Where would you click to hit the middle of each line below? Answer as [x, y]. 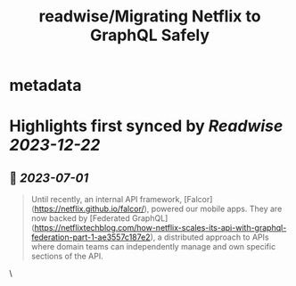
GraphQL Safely [150, 35]
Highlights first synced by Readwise [146, 126]
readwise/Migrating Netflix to [150, 16]
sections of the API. [67, 257]
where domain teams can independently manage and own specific [153, 247]
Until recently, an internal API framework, [107, 200]
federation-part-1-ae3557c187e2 [90, 237]
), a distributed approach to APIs [210, 237]
